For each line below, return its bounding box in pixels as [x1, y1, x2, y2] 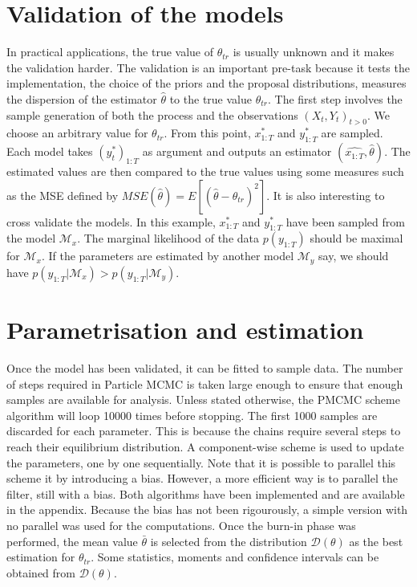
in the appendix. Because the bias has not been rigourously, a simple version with [6, 501, 408, 518]
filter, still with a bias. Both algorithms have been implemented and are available [6, 485, 405, 502]
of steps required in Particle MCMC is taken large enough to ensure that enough [6, 375, 403, 392]
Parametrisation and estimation [6, 313, 364, 346]
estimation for [6, 548, 75, 565]
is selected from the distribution [150, 532, 307, 549]
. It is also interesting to [266, 186, 385, 203]
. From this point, [164, 124, 251, 141]
